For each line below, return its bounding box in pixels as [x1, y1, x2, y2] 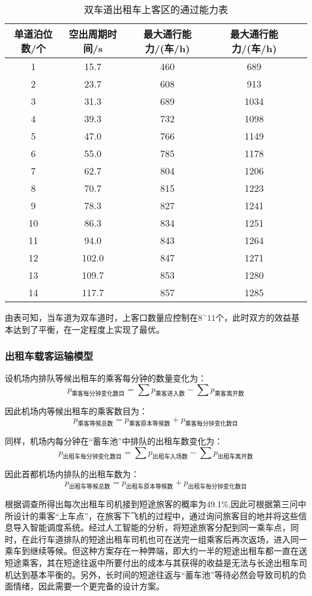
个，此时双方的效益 [215, 311, 292, 323]
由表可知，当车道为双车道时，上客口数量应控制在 [5, 311, 198, 323]
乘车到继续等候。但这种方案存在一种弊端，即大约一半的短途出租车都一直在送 [5, 544, 307, 557]
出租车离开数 [217, 453, 253, 460]
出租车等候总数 [68, 483, 110, 490]
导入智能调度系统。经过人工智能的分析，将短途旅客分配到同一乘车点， [13, 521, 290, 534]
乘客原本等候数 [128, 421, 170, 428]
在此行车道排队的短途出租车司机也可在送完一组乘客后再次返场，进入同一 [21, 532, 307, 545]
